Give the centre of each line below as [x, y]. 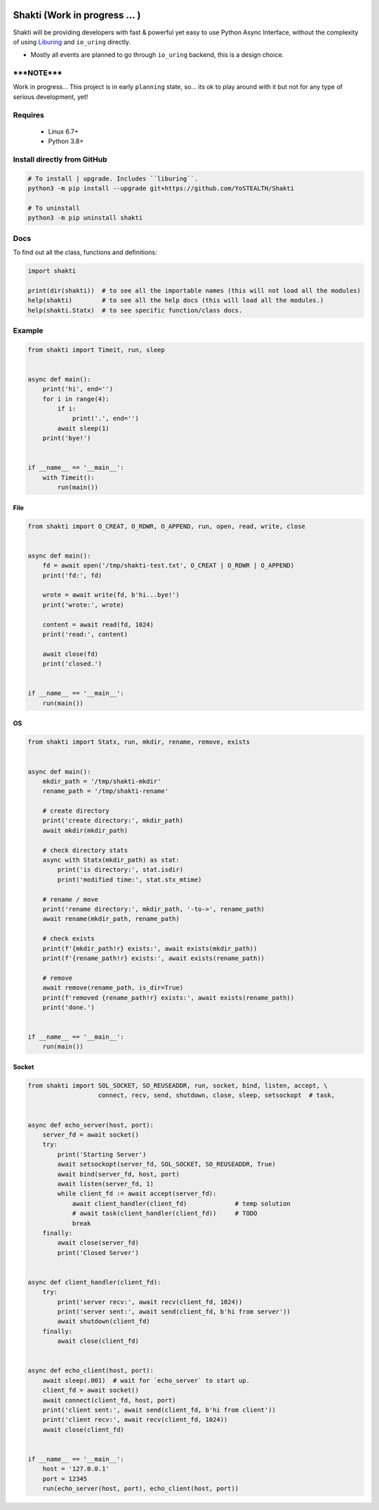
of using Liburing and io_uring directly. [72, 41]
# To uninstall [54, 208]
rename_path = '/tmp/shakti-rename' [105, 791]
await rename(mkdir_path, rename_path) [111, 919]
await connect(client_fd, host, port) [109, 1400]
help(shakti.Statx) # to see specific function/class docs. [135, 310]
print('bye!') [67, 438]
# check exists [68, 939]
